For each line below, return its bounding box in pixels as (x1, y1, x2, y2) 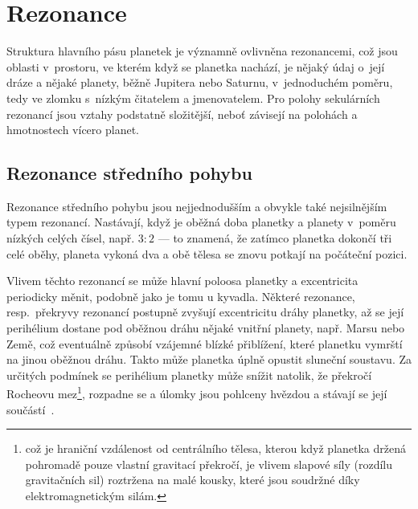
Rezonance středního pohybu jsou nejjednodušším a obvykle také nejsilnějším (6, 197, 387, 214)
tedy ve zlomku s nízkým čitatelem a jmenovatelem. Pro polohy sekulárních (6, 89, 380, 106)
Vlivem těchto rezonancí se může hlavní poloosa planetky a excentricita (6, 272, 359, 289)
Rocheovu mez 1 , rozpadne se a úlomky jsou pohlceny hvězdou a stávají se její (6, 383, 387, 402)
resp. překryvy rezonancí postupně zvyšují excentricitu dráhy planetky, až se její (6, 303, 404, 320)
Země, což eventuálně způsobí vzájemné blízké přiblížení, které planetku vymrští (6, 335, 403, 352)
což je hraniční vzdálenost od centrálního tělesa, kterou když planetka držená (25, 440, 407, 457)
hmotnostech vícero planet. (6, 121, 140, 138)
